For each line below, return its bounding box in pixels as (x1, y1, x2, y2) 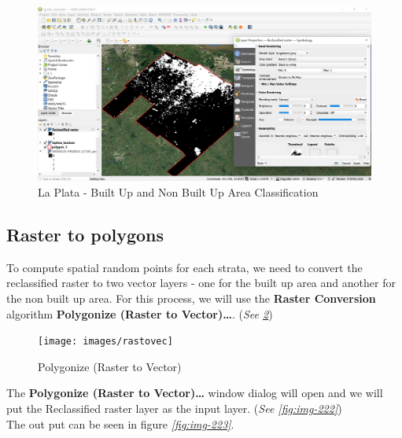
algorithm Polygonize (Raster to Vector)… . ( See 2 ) (6, 305, 273, 322)
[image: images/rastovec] (38, 336, 173, 348)
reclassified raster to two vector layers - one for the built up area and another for (6, 274, 396, 291)
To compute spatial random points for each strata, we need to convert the (6, 259, 363, 275)
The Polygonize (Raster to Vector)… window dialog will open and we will (6, 385, 383, 401)
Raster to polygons (6, 222, 164, 246)
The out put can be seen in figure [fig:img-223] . (6, 415, 234, 432)
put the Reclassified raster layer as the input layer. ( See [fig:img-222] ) (6, 399, 342, 416)
